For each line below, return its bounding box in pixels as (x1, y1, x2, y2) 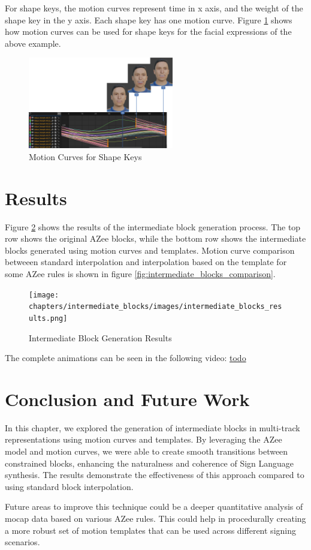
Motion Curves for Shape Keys (29, 150, 142, 163)
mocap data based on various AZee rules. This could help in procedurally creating (5, 512, 306, 525)
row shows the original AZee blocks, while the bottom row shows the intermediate (5, 232, 306, 245)
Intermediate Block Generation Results (29, 331, 172, 344)
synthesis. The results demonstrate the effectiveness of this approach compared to (5, 468, 304, 481)
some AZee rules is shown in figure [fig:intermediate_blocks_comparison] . (5, 268, 276, 279)
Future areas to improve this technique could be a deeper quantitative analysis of (5, 500, 303, 513)
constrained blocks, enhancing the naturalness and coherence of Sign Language (5, 456, 294, 469)
